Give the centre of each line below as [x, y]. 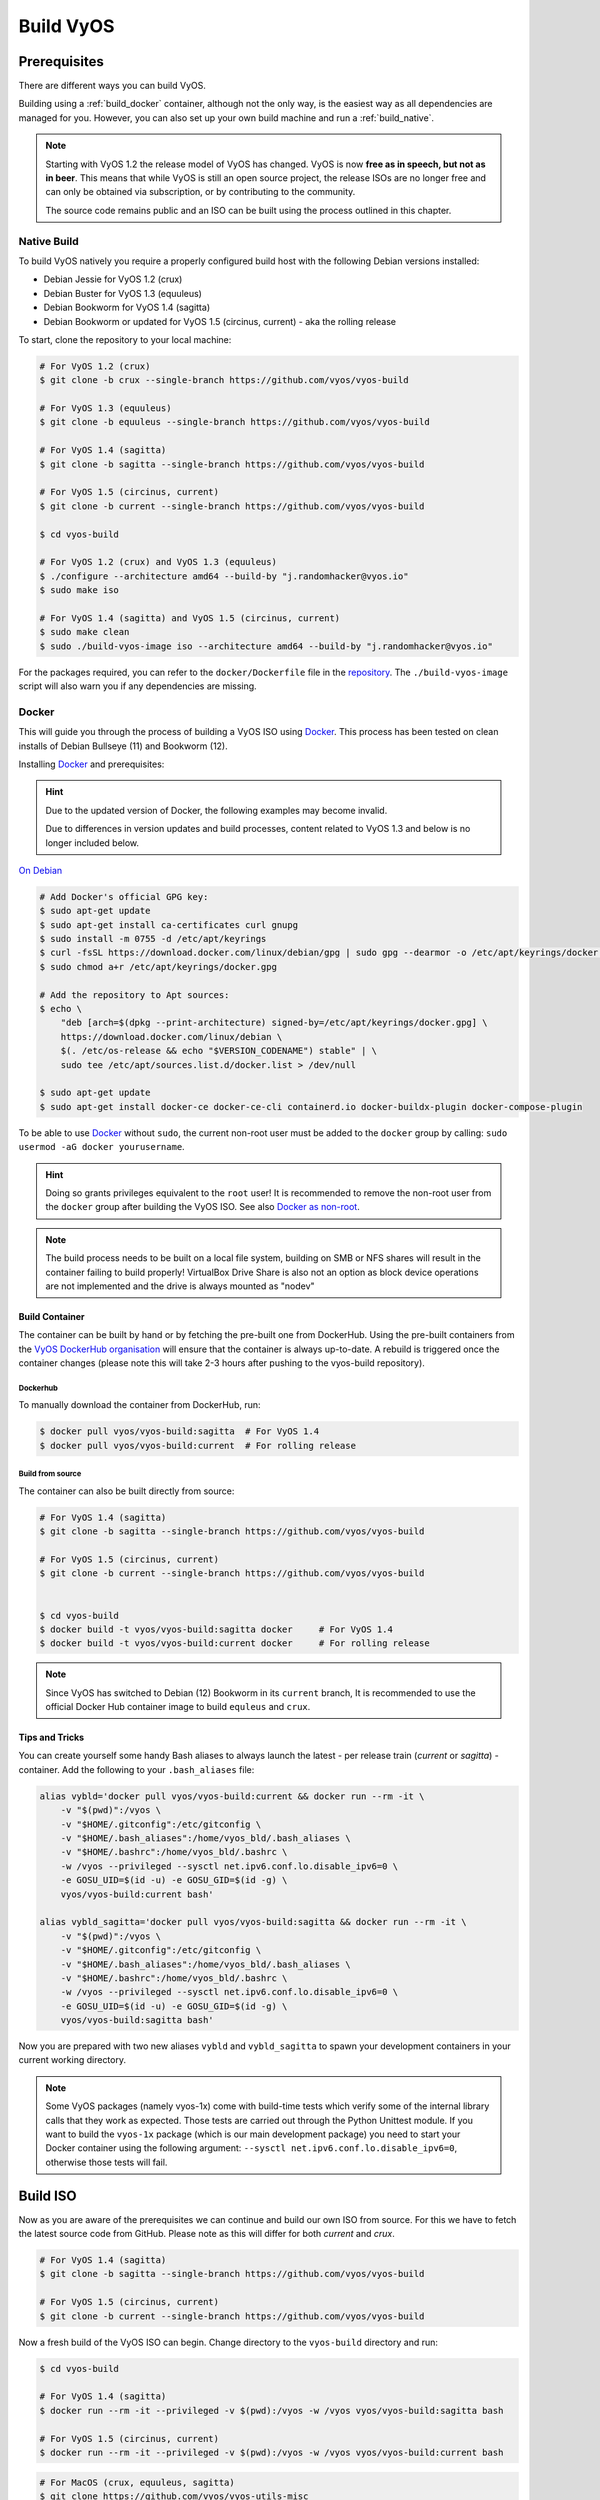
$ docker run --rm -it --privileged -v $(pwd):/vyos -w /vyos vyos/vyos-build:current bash [271, 2452]
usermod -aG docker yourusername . [101, 1147]
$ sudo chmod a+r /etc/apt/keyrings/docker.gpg [158, 966]
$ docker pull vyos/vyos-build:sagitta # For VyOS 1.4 [179, 1431]
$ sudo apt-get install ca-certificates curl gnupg [169, 924]
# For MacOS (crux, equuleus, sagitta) [137, 2482]
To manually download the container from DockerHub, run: [139, 1405]
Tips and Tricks [51, 1737]
